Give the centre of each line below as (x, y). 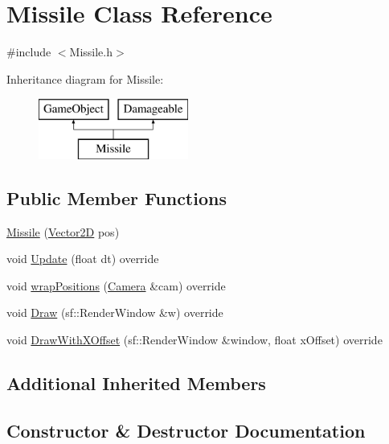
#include (29, 52)
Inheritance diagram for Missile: (85, 78)
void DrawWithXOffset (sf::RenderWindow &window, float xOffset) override (194, 340)
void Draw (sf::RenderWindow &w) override (115, 312)
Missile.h (91, 52)
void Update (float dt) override (83, 259)
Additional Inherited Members (136, 383)
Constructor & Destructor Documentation (186, 430)
